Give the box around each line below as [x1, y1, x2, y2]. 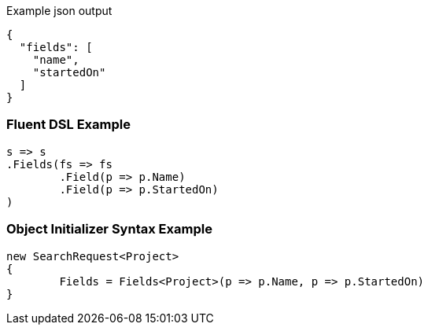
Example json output [6, 4, 113, 17]
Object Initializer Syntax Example [6, 221, 212, 237]
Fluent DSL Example [6, 116, 131, 133]
